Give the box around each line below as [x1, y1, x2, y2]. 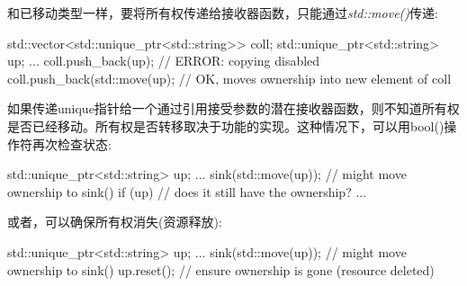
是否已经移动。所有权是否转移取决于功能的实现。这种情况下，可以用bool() [7, 116, 445, 135]
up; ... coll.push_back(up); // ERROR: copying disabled [7, 51, 320, 70]
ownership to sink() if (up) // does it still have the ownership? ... [7, 182, 367, 201]
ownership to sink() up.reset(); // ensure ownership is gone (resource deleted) [7, 260, 435, 279]
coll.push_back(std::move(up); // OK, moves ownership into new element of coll [7, 68, 452, 87]
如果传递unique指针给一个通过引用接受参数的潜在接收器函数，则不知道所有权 [7, 99, 460, 118]
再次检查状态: [31, 134, 112, 153]
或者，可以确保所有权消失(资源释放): [7, 212, 222, 231]
